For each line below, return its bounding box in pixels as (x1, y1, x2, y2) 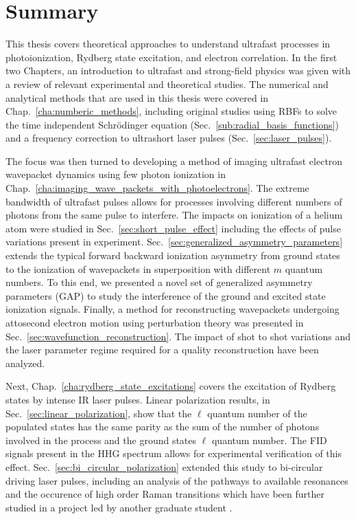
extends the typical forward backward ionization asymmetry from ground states (5, 248, 340, 263)
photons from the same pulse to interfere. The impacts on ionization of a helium (5, 208, 343, 222)
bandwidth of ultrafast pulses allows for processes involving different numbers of (5, 194, 342, 208)
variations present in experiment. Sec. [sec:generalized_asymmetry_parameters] (5, 234, 343, 249)
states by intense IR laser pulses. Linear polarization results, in (5, 392, 270, 406)
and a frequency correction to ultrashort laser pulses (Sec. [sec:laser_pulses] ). (5, 131, 332, 145)
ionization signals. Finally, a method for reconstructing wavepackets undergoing (5, 302, 340, 316)
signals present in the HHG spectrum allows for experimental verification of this (5, 446, 342, 461)
